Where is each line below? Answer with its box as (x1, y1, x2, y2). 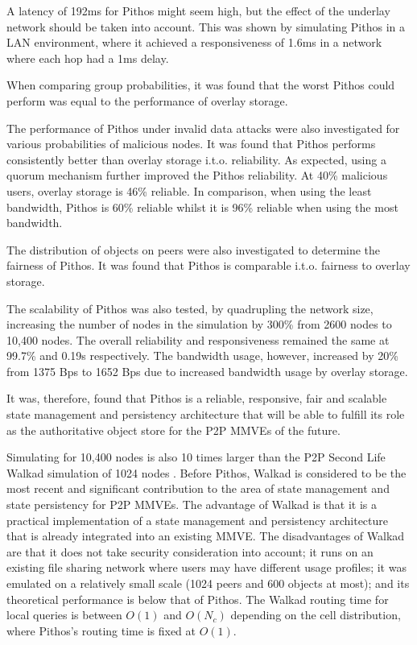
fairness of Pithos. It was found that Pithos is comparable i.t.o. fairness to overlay (6, 257, 411, 274)
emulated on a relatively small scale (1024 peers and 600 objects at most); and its (6, 575, 410, 591)
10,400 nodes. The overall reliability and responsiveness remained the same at (6, 331, 390, 348)
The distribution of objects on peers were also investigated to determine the (6, 241, 381, 258)
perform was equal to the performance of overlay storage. (6, 92, 288, 109)
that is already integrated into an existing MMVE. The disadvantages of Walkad (6, 527, 405, 544)
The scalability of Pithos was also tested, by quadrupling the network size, (6, 300, 374, 316)
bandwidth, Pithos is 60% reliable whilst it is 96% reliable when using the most (6, 198, 398, 215)
